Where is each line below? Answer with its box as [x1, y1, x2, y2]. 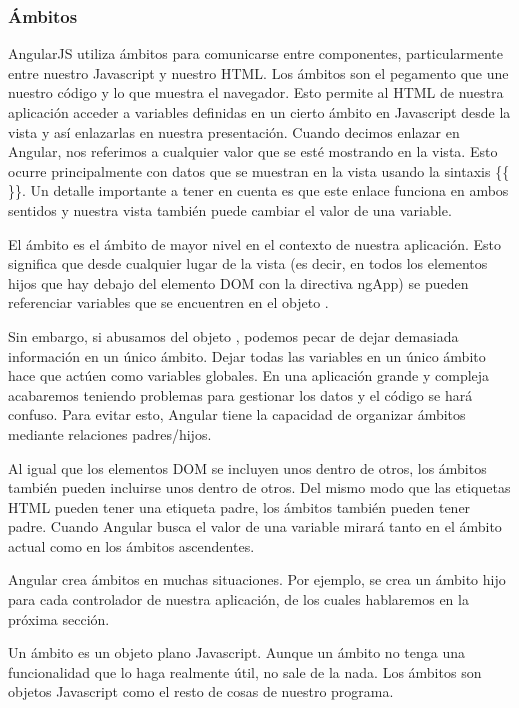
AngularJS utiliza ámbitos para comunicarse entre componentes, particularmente [8, 43, 503, 64]
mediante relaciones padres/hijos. [8, 423, 212, 444]
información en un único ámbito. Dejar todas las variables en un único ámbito [8, 345, 486, 366]
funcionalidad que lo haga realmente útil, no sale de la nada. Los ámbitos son [8, 661, 482, 682]
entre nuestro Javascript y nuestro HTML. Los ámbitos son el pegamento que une [8, 62, 509, 83]
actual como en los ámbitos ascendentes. [8, 535, 255, 556]
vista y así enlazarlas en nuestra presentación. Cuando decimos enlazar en [8, 121, 460, 142]
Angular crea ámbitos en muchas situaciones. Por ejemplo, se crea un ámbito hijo [8, 569, 506, 590]
